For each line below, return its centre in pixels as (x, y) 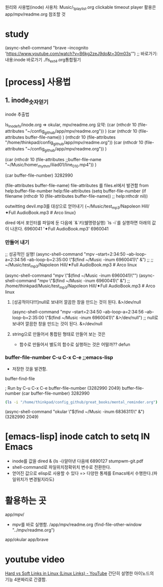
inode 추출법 (17, 114)
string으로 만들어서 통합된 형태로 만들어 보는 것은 (59, 334)
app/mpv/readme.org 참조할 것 (35, 14)
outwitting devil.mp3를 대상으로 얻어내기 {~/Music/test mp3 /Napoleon (73, 207)
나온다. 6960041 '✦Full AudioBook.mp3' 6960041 (59, 229)
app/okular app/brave (27, 540)
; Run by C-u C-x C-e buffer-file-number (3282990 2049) (63, 388)
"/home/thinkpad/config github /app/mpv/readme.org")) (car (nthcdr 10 (74, 143)
